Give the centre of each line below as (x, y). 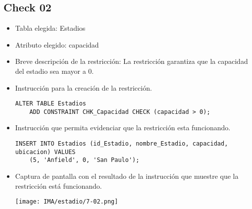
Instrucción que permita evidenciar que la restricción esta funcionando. (123, 128)
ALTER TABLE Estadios (50, 104)
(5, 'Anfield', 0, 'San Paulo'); (84, 160)
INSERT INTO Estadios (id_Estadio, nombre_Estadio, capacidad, (122, 144)
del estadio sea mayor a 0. (54, 71)
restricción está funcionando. (58, 185)
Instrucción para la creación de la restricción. (83, 87)
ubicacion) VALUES (45, 152)
